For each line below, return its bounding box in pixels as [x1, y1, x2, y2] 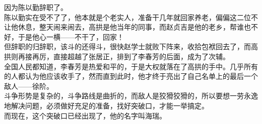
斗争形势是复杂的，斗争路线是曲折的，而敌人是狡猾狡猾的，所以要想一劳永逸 [4, 90, 258, 101]
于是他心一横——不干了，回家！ [18, 31, 124, 42]
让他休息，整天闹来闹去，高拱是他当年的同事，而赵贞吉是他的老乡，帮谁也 [4, 22, 251, 32]
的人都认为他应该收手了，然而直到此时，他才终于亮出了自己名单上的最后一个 [4, 71, 258, 81]
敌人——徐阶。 [4, 80, 53, 91]
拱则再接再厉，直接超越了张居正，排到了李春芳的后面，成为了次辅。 [4, 51, 230, 61]
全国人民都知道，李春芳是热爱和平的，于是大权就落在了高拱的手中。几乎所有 [4, 61, 258, 71]
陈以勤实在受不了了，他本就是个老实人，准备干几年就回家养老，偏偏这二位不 [4, 12, 258, 22]
